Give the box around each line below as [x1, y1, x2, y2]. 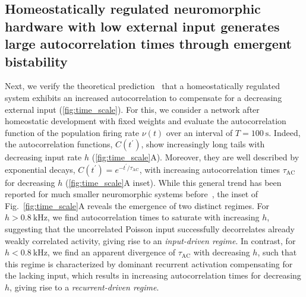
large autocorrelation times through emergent [5, 34, 292, 53]
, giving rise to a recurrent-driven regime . [10, 280, 159, 293]
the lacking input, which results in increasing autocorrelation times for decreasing [5, 269, 301, 282]
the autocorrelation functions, [5, 138, 113, 150]
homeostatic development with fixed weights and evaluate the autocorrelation [5, 115, 286, 127]
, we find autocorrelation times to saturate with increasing [47, 211, 260, 223]
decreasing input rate [5, 151, 82, 163]
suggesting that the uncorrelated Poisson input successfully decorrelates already [5, 222, 295, 235]
